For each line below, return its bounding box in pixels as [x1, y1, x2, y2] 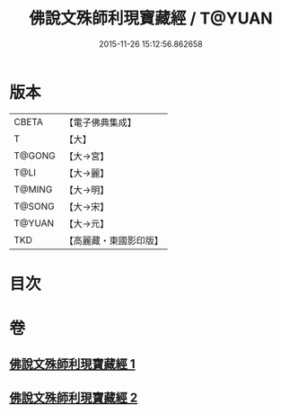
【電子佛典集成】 [64, 116, 136, 129]
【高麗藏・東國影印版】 [64, 234, 163, 247]
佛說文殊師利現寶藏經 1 [9, 356, 136, 372]
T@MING [13, 183, 53, 195]
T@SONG [13, 200, 56, 212]
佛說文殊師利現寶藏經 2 [9, 390, 138, 405]
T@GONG [13, 149, 56, 162]
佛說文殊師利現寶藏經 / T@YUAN [29, 8, 273, 29]
